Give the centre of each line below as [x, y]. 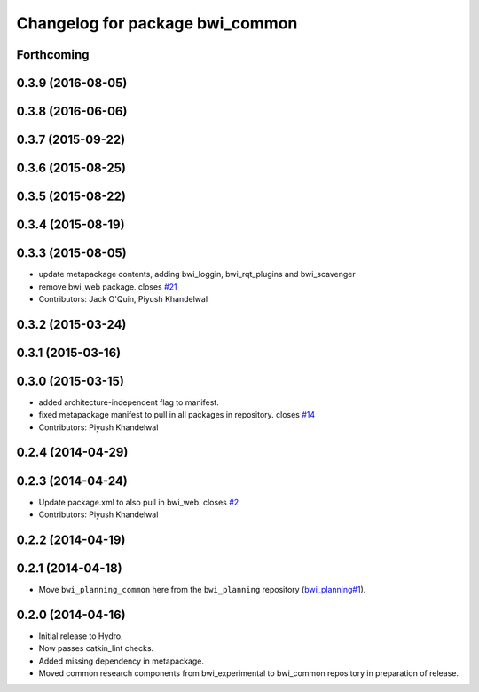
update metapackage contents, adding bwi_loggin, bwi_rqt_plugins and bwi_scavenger [197, 274]
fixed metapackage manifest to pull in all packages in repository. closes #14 [177, 415]
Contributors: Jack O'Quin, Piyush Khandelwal [123, 298]
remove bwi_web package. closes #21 [108, 286]
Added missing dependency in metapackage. [121, 661]
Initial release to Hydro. [81, 636]
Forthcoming [53, 55]
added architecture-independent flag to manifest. [129, 402]
